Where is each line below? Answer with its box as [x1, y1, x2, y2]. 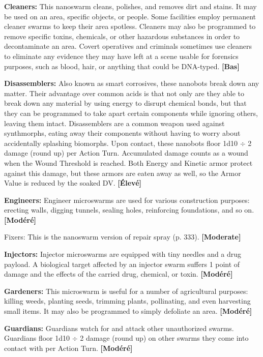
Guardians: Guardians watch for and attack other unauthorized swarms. [4, 322, 234, 333]
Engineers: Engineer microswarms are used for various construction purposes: [4, 194, 250, 205]
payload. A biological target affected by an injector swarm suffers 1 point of [4, 258, 240, 269]
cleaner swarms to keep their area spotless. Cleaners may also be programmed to [4, 21, 256, 32]
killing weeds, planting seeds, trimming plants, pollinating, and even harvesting [4, 295, 251, 306]
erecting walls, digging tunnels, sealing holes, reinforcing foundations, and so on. [4, 204, 254, 215]
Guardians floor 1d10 [4, 333, 70, 343]
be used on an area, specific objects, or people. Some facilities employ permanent [4, 11, 256, 21]
